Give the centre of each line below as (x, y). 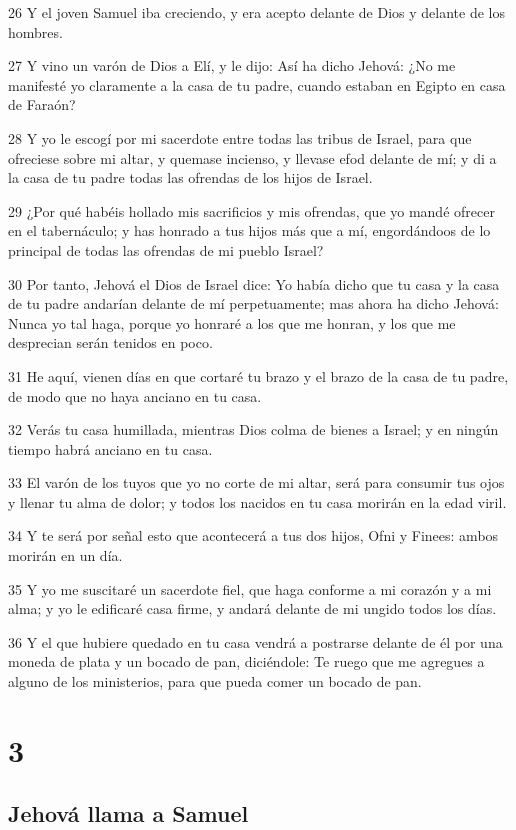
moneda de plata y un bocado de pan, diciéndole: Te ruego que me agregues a (246, 661)
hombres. (35, 31)
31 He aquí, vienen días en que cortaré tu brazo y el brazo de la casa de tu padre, (258, 375)
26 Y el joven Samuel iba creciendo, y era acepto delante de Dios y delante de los (256, 12)
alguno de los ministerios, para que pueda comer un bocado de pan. (215, 681)
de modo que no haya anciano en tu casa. (135, 395)
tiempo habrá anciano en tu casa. (110, 448)
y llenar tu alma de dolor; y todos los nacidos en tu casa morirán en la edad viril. (257, 501)
